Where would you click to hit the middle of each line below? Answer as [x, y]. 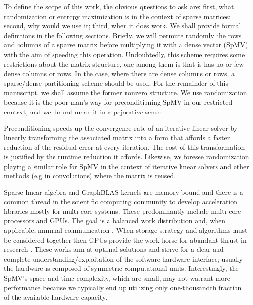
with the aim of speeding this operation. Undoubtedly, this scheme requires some [125, 54]
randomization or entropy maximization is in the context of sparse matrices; [117, 16]
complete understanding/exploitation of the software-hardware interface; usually [123, 258]
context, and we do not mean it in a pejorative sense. [83, 111]
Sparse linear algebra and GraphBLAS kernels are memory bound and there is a [124, 192]
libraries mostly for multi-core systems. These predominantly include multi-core [123, 211]
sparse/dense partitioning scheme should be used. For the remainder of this [116, 83]
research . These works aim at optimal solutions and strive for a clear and [114, 249]
